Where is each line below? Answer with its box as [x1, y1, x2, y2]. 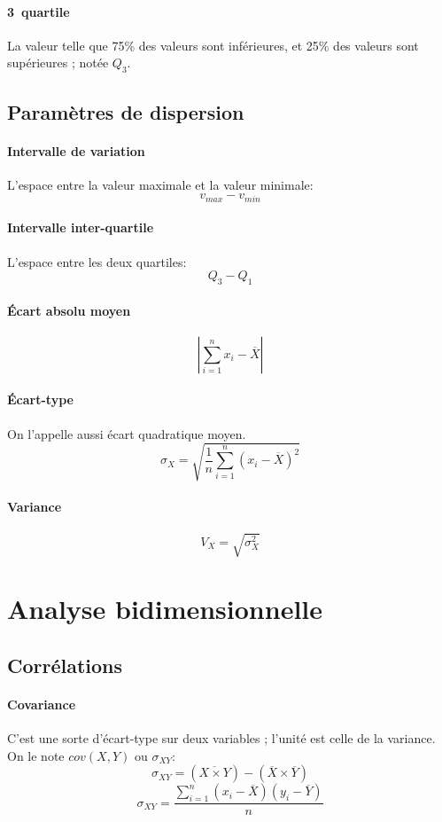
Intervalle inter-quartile [7, 218, 154, 237]
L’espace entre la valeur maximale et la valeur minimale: [7, 175, 314, 193]
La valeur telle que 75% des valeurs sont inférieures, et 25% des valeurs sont [7, 35, 419, 54]
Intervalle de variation [7, 141, 145, 160]
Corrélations [7, 651, 123, 678]
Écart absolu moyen [7, 301, 131, 319]
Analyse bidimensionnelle [7, 591, 323, 627]
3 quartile [7, 2, 70, 20]
